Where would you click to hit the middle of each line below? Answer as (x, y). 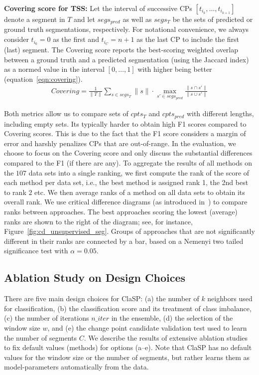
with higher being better (175, 69)
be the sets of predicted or (213, 19)
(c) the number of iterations (47, 318)
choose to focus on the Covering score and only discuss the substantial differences (128, 153)
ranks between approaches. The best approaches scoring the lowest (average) (121, 212)
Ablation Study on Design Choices (95, 278)
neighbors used (230, 298)
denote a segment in (35, 19)
